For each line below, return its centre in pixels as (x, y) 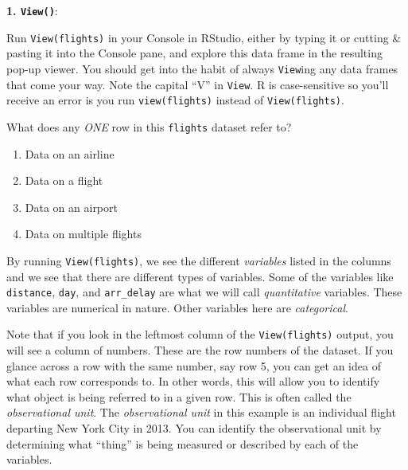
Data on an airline (70, 153)
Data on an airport (71, 207)
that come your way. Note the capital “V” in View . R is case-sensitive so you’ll (198, 84)
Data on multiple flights (83, 234)
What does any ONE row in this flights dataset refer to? (149, 126)
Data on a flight (64, 180)
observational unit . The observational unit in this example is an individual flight (201, 412)
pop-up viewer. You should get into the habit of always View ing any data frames (202, 68)
